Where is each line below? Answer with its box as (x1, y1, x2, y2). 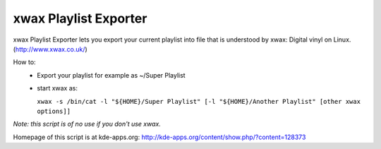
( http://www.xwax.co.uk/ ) (13, 44, 87, 53)
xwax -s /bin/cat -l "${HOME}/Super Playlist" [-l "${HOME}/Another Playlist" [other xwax (37, 97, 361, 105)
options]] (37, 107, 71, 115)
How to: (13, 58, 36, 66)
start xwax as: (37, 84, 78, 93)
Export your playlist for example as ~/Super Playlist (37, 71, 186, 79)
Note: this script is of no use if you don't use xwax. (13, 120, 162, 129)
